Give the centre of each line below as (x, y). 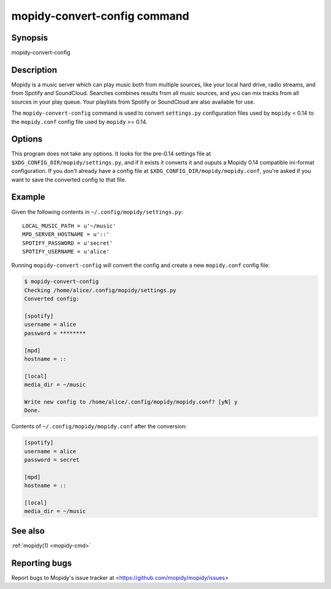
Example (28, 197)
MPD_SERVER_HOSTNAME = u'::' (66, 234)
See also (28, 531)
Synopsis (30, 38)
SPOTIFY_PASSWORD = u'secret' (68, 243)
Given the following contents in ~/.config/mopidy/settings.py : (97, 212)
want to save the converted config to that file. (69, 179)
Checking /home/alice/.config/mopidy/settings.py (100, 290)
